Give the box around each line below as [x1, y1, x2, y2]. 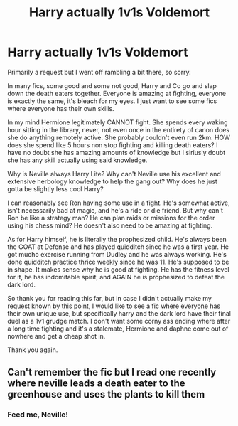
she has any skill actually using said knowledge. [7, 156, 148, 164]
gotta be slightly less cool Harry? [7, 184, 104, 193]
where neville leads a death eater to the [7, 378, 186, 390]
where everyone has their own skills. [7, 104, 115, 112]
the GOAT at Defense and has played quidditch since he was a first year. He [7, 243, 229, 251]
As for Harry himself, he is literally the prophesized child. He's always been [7, 235, 227, 243]
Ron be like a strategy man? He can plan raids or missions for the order [7, 213, 215, 222]
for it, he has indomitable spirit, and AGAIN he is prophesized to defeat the [7, 272, 225, 281]
